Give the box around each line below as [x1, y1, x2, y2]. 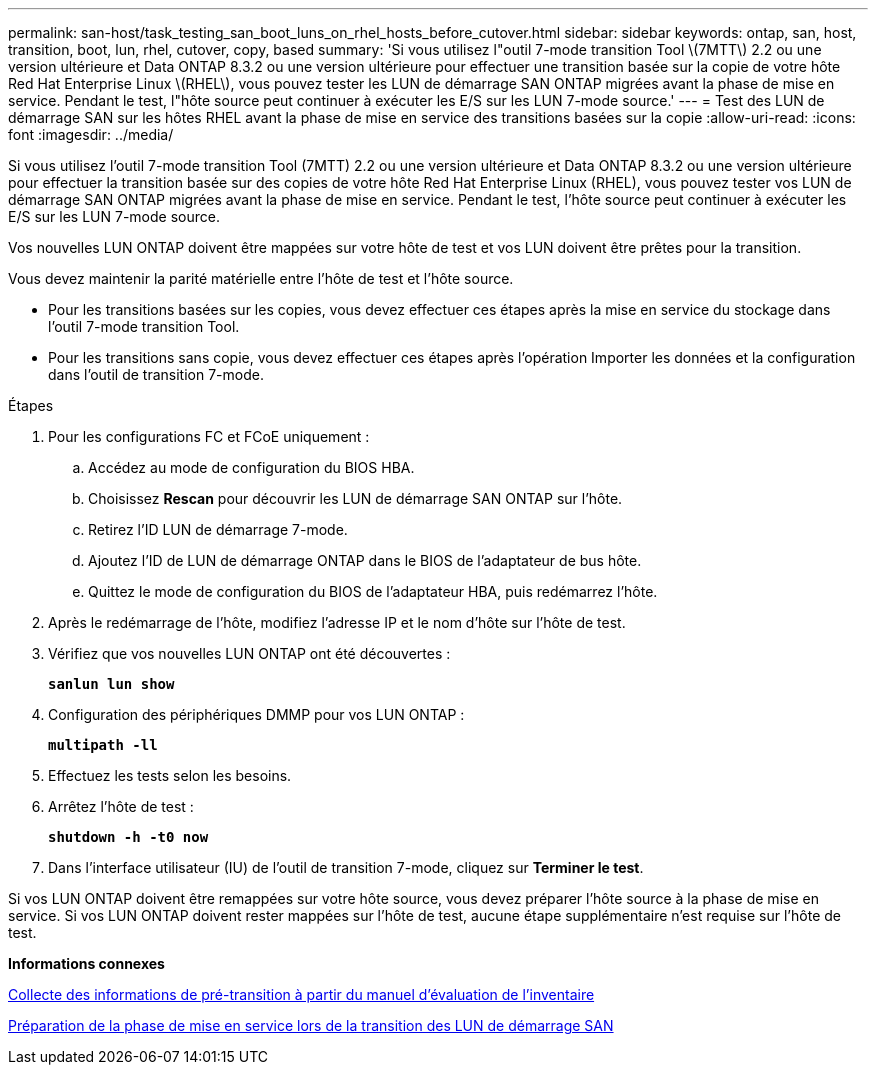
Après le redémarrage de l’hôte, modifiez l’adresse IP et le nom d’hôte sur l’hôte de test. [48, 614, 626, 631]
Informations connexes [8, 955, 165, 972]
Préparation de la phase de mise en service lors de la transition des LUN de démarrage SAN [8, 1017, 614, 1034]
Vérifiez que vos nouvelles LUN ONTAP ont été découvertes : [48, 645, 451, 662]
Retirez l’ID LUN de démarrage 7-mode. [88, 521, 348, 538]
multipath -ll [48, 737, 158, 753]
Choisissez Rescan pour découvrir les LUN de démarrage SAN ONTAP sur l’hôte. [88, 490, 623, 507]
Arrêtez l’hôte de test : [48, 798, 194, 815]
